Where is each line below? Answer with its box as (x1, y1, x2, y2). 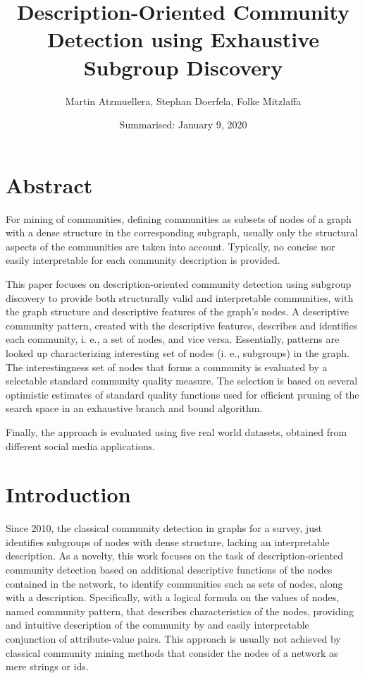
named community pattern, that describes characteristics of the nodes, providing (6, 603, 354, 618)
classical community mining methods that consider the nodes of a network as (6, 645, 338, 660)
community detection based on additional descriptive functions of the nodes (6, 562, 333, 577)
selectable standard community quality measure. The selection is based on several (6, 373, 358, 388)
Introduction (6, 480, 131, 509)
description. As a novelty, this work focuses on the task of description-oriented (6, 548, 344, 563)
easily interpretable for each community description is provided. (6, 253, 280, 267)
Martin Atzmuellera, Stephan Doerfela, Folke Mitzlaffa (65, 93, 302, 108)
